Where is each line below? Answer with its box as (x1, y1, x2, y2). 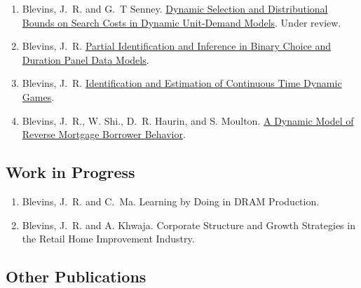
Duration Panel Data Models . (22, 52, 149, 67)
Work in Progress (6, 161, 135, 183)
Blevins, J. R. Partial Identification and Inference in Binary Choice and (22, 39, 332, 53)
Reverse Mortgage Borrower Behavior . (22, 127, 186, 142)
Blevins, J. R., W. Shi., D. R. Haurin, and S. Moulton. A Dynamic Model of (22, 113, 354, 128)
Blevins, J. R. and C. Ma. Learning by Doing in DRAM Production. (22, 193, 320, 208)
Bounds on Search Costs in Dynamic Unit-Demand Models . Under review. (22, 15, 341, 29)
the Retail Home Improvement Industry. (22, 231, 195, 246)
